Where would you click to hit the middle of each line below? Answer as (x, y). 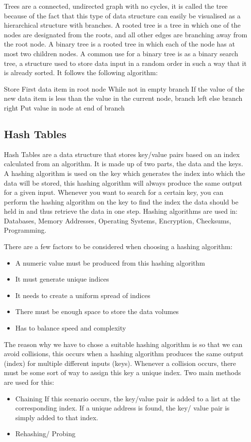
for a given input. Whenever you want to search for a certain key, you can (114, 192)
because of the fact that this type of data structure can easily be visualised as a (122, 15)
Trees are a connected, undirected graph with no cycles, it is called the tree (116, 6)
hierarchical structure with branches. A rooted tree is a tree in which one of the (122, 25)
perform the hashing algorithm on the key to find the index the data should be (121, 201)
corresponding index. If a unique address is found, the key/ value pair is (122, 408)
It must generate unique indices (62, 279)
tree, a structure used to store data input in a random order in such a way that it (125, 63)
